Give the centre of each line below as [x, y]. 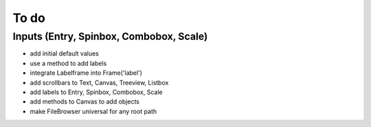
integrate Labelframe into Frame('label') [86, 73]
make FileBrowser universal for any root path [93, 111]
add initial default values [64, 54]
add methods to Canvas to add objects [85, 102]
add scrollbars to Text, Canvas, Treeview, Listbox [99, 82]
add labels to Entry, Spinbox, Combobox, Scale [96, 92]
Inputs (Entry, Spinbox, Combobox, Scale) [110, 36]
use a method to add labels [68, 63]
